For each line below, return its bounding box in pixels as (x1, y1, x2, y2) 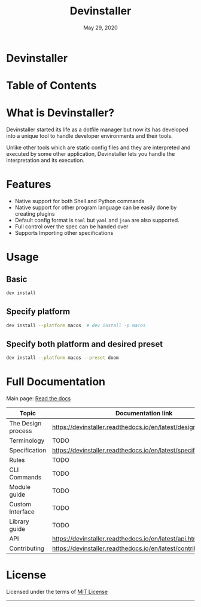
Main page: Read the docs (6, 395, 71, 402)
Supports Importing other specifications (14, 229, 114, 236)
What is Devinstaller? (6, 106, 115, 120)
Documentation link (115, 409, 173, 418)
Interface (9, 508, 35, 516)
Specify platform (6, 307, 71, 317)
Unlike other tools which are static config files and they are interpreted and (6, 144, 191, 151)
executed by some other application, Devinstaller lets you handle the (6, 150, 175, 158)
